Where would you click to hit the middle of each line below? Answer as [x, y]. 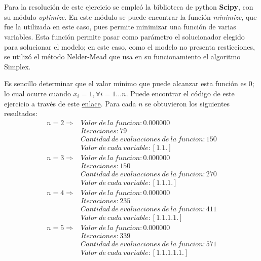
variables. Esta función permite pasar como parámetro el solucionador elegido [124, 36]
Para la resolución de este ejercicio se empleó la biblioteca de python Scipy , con [129, 7]
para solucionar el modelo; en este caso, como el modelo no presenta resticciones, [129, 46]
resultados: [21, 113]
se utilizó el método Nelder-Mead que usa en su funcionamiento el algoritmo [122, 57]
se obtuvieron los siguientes [188, 103]
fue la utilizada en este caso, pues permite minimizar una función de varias [120, 27]
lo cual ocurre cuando [38, 93]
